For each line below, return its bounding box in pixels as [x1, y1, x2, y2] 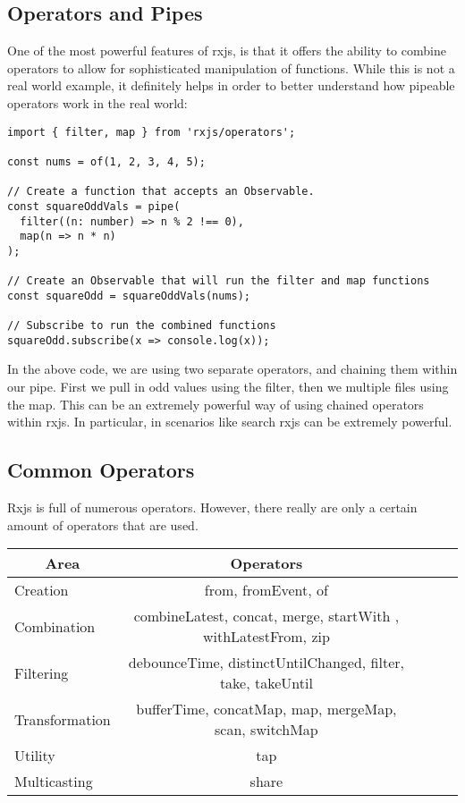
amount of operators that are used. [7, 515, 199, 534]
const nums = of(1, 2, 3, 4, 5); [7, 155, 206, 168]
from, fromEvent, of [204, 579, 328, 601]
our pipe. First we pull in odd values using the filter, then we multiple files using [7, 377, 449, 396]
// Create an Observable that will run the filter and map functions [7, 275, 430, 288]
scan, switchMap [215, 719, 318, 740]
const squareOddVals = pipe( [7, 199, 181, 213]
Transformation [14, 708, 111, 730]
